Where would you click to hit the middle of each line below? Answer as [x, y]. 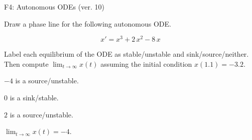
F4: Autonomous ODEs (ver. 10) [54, 7]
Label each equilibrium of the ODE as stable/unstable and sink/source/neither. [127, 54]
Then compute [26, 63]
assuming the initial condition [146, 63]
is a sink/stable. [34, 98]
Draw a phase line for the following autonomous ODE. [88, 23]
